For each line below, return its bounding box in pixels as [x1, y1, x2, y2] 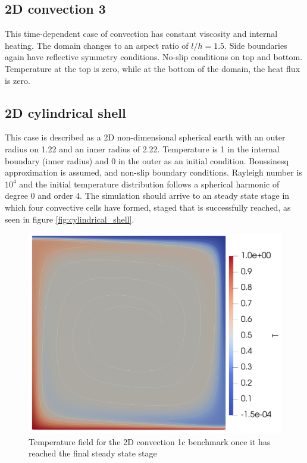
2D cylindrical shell [5, 103, 126, 121]
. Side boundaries [224, 39, 287, 51]
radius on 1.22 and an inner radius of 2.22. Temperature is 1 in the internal [5, 142, 280, 155]
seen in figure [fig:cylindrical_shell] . [5, 212, 134, 225]
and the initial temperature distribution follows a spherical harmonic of [19, 177, 280, 190]
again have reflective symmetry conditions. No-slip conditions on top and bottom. [5, 51, 303, 63]
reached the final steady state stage [29, 447, 157, 459]
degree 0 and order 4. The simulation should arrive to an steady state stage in [5, 189, 290, 202]
